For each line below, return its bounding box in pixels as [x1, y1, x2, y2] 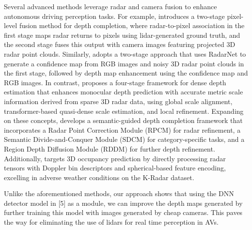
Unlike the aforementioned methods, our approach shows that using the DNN [4, 188, 234, 199]
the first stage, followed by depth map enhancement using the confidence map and [4, 68, 248, 78]
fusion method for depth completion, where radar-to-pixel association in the [19, 20, 245, 31]
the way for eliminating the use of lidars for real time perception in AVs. [4, 217, 219, 227]
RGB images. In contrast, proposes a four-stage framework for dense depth [4, 77, 226, 87]
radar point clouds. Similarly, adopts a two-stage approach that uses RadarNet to [4, 48, 246, 59]
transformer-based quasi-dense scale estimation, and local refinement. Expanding [4, 106, 244, 116]
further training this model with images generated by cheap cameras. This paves [4, 207, 243, 217]
